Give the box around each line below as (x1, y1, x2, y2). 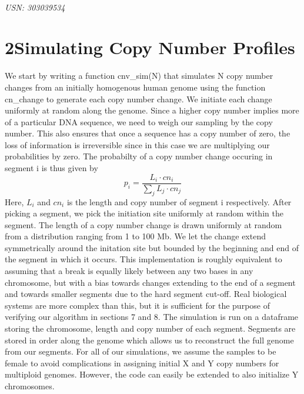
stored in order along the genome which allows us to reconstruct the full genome (5, 333, 294, 346)
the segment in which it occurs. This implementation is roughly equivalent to (5, 253, 282, 265)
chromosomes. (5, 380, 55, 392)
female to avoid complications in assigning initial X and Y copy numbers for (5, 356, 279, 369)
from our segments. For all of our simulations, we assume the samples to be (5, 345, 276, 358)
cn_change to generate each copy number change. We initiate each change (5, 92, 272, 105)
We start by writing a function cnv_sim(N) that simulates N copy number (5, 69, 273, 82)
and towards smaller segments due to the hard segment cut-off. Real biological (5, 288, 287, 300)
